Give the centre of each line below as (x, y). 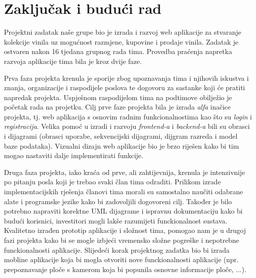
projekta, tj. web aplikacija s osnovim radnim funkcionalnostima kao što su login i (128, 116)
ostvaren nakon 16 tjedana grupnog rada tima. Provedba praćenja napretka (118, 51)
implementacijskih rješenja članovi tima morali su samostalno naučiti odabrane (124, 192)
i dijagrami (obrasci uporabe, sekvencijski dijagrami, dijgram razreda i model (121, 136)
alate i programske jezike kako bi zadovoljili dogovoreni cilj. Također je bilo (118, 201)
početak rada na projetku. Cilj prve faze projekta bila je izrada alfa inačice (117, 107)
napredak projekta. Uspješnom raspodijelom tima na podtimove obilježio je (118, 97)
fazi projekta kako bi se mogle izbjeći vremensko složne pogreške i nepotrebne (122, 240)
